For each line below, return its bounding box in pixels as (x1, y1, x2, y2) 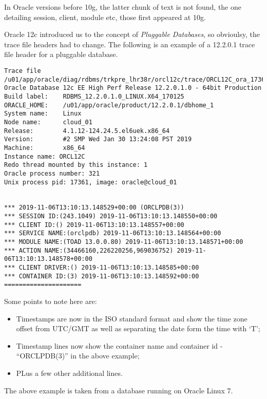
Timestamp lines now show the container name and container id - (16, 340, 223, 351)
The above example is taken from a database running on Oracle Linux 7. (4, 385, 233, 395)
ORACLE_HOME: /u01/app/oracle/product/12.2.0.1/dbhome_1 (4, 101, 214, 109)
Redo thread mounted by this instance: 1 (4, 161, 148, 169)
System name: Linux (4, 110, 82, 118)
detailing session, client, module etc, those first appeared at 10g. (4, 11, 206, 22)
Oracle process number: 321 (4, 169, 100, 177)
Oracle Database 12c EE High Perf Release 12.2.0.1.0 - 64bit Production (4, 84, 262, 92)
